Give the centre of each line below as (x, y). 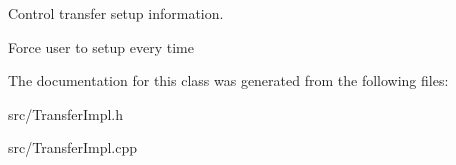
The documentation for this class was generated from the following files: (228, 80)
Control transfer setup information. (116, 13)
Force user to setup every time (101, 46)
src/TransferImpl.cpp (73, 147)
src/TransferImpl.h (66, 113)
